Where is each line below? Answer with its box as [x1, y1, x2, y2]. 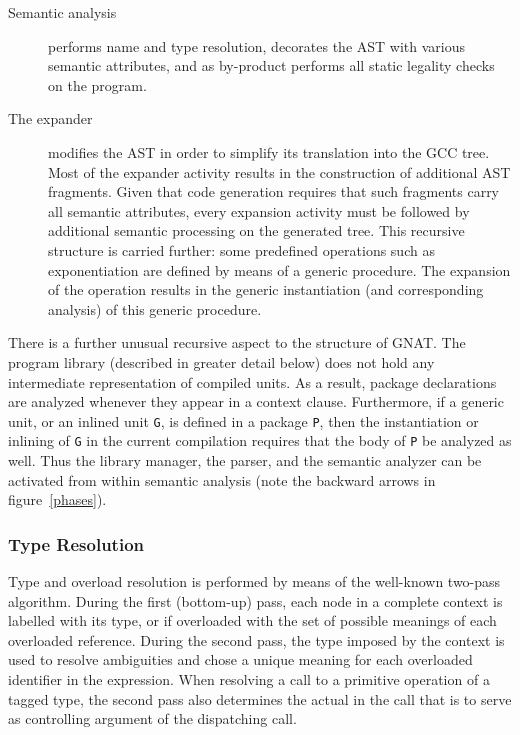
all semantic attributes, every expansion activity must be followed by [48, 200, 470, 221]
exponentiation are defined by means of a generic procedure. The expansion [48, 259, 511, 280]
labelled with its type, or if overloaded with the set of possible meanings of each [8, 610, 497, 631]
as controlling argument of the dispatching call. [8, 708, 297, 729]
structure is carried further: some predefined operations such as [48, 239, 435, 260]
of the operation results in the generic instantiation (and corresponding [48, 279, 484, 300]
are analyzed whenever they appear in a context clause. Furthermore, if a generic [8, 391, 504, 412]
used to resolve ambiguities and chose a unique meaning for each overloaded [8, 649, 473, 670]
